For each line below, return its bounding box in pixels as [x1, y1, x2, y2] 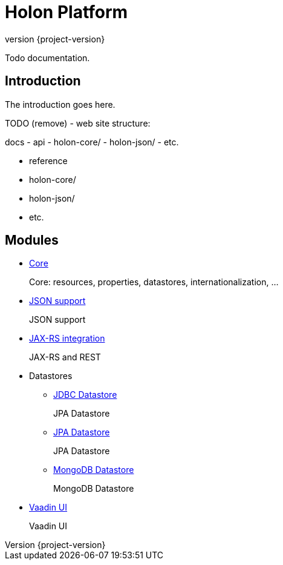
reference [29, 155, 68, 166]
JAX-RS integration [29, 333, 105, 344]
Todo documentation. [5, 52, 90, 63]
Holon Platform [5, 2, 128, 22]
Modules [5, 233, 59, 248]
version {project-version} [5, 33, 105, 44]
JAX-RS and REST [29, 352, 101, 363]
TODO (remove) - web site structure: [5, 117, 151, 128]
